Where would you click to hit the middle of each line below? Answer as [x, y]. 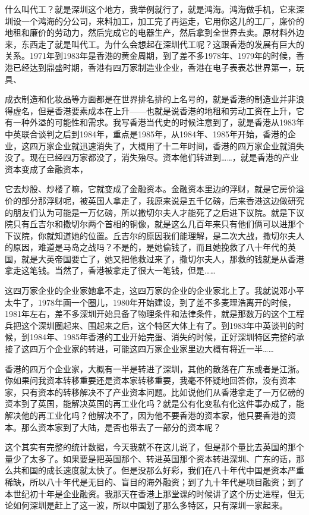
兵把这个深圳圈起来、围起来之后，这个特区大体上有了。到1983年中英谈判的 [150, 325]
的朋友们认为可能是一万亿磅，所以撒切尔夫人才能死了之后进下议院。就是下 [150, 212]
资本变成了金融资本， [46, 169]
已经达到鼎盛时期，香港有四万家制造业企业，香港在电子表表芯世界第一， [154, 67]
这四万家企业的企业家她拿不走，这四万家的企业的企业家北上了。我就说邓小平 [154, 291]
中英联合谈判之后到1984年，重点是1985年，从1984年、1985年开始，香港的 [146, 134]
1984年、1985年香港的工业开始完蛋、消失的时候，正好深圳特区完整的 [163, 337]
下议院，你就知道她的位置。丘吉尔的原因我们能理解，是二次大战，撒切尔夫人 [154, 235]
